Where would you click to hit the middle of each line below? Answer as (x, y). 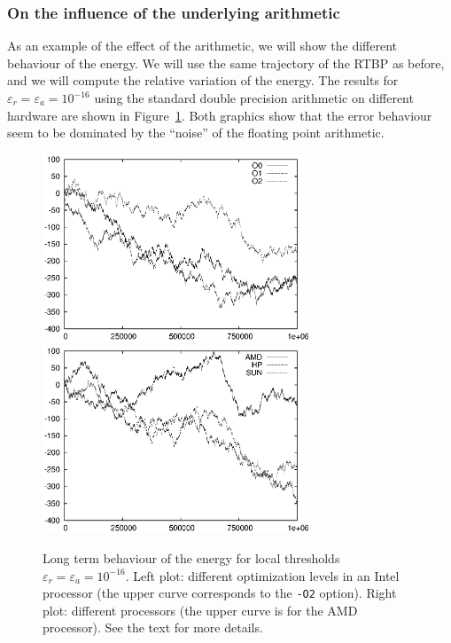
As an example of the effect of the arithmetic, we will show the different (202, 46)
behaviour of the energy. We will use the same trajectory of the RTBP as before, (226, 63)
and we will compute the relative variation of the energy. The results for (203, 80)
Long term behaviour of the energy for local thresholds (191, 557)
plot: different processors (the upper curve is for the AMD (200, 610)
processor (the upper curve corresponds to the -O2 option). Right (220, 593)
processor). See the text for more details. (153, 627)
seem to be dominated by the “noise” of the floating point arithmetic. (196, 133)
